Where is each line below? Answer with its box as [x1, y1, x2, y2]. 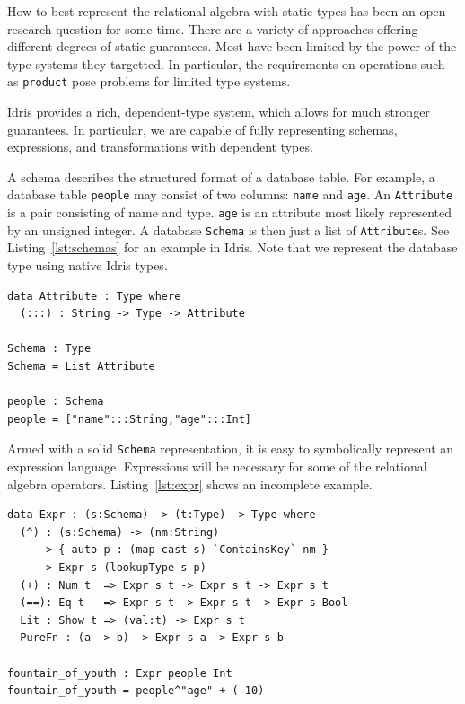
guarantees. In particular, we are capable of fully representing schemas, [7, 119, 398, 138]
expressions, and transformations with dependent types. [7, 137, 313, 156]
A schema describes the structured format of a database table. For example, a [7, 167, 435, 186]
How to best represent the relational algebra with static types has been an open [7, 2, 446, 20]
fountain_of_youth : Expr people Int [7, 666, 232, 680]
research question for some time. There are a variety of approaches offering [7, 19, 418, 38]
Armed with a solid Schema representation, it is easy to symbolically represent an [7, 439, 454, 458]
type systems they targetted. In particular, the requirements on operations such [7, 54, 445, 73]
